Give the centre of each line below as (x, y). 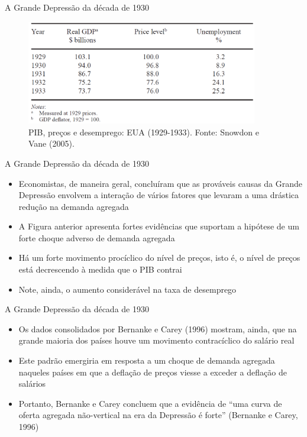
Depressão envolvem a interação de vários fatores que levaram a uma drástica (159, 195)
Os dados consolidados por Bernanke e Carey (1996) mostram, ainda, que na (158, 328)
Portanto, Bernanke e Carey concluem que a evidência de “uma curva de (150, 403)
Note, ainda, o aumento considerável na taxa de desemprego (127, 289)
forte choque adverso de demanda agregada (97, 237)
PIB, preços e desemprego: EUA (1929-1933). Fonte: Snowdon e (144, 132)
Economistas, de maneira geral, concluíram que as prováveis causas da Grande (161, 183)
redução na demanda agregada (74, 206)
